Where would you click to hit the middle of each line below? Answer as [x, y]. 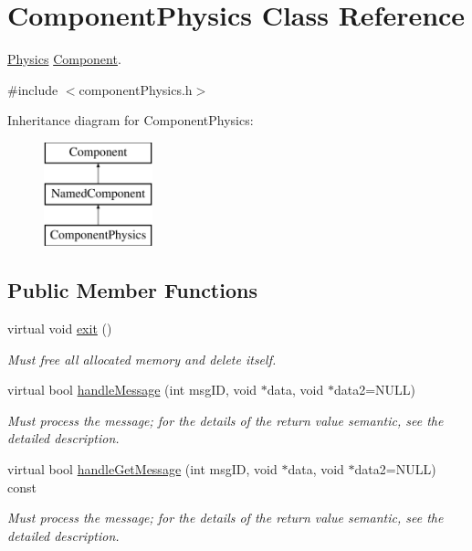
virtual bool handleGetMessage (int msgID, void [142, 469]
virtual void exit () [60, 328]
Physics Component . [64, 59]
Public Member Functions [132, 290]
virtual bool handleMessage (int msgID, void [132, 390]
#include [33, 89]
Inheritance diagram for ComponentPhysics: [131, 120]
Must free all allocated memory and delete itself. [142, 359]
